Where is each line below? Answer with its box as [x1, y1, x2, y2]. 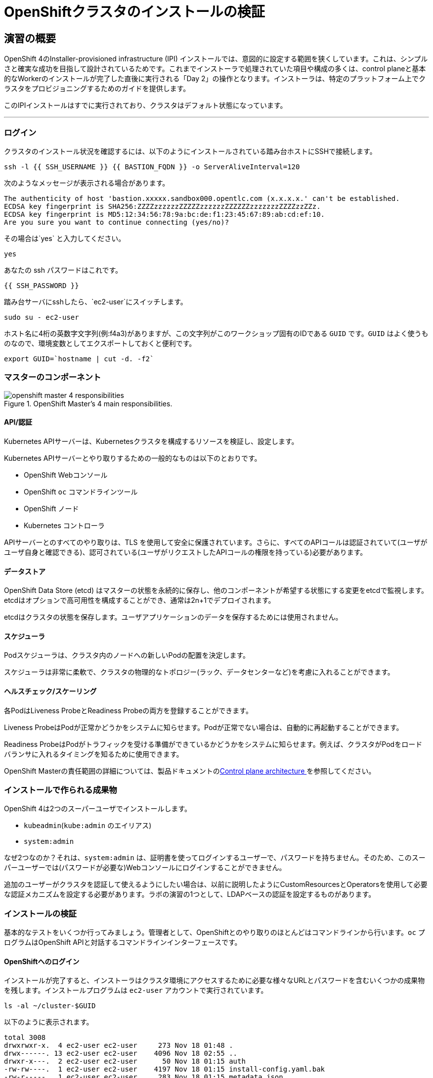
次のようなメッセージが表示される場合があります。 [4, 178, 170, 187]
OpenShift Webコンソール [24, 470, 108, 479]
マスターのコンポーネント [4, 372, 101, 383]
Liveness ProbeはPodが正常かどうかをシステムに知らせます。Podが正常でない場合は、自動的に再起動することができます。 [4, 723, 403, 732]
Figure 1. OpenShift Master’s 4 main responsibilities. [4, 399, 173, 408]
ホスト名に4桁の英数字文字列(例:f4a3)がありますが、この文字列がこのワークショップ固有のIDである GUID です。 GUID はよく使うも [4, 329, 429, 338]
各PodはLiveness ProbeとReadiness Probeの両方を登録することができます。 [4, 706, 253, 715]
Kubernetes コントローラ [24, 521, 105, 530]
